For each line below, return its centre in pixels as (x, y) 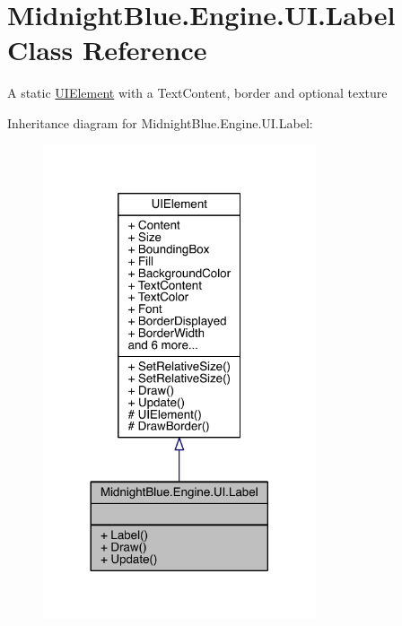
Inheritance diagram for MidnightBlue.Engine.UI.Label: (160, 122)
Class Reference (107, 50)
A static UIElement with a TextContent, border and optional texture (197, 93)
